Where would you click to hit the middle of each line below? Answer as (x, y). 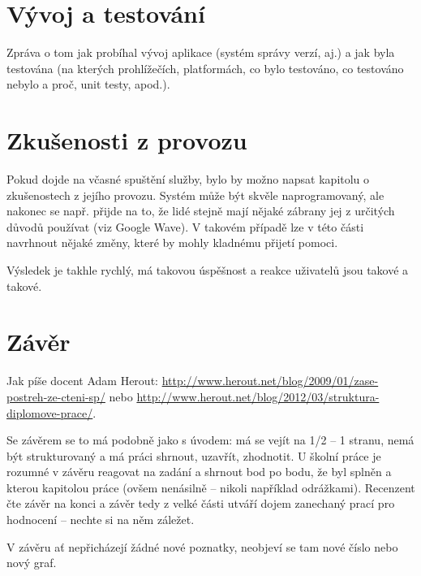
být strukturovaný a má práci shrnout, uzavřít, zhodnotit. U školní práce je (194, 455)
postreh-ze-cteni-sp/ (56, 396)
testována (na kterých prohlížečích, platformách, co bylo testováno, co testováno (205, 68)
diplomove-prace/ (50, 412)
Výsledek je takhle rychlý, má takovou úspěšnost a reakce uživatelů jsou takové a (208, 270)
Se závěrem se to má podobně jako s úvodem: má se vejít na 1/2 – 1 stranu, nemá (210, 440)
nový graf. (32, 563)
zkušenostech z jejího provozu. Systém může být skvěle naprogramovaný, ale (195, 195)
